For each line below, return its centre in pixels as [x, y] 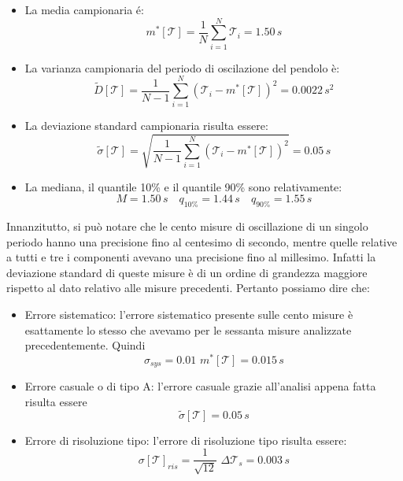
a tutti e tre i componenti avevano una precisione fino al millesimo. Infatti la [191, 257]
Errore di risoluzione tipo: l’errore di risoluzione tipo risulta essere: [186, 440]
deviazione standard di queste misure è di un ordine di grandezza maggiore [187, 272]
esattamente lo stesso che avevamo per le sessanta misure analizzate [188, 329]
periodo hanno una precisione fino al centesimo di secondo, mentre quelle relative [202, 241]
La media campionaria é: [84, 9]
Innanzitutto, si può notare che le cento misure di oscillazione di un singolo [187, 226]
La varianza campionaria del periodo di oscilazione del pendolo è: [182, 67]
